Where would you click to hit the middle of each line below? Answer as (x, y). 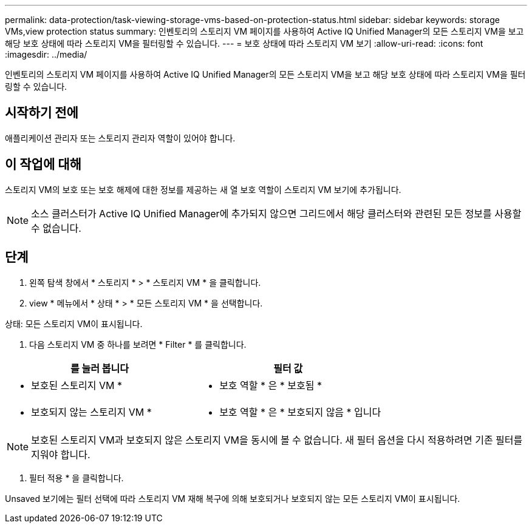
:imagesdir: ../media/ (46, 54)
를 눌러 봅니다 (100, 368)
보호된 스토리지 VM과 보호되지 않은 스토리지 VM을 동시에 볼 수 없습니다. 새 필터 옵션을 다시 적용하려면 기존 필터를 (277, 440)
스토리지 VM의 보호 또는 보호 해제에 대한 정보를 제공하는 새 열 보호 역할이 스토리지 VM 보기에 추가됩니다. (203, 189)
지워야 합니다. (61, 454)
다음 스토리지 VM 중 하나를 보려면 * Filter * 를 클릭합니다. (138, 344)
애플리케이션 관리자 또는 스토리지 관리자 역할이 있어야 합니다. (120, 138)
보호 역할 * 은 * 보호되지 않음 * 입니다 (300, 412)
